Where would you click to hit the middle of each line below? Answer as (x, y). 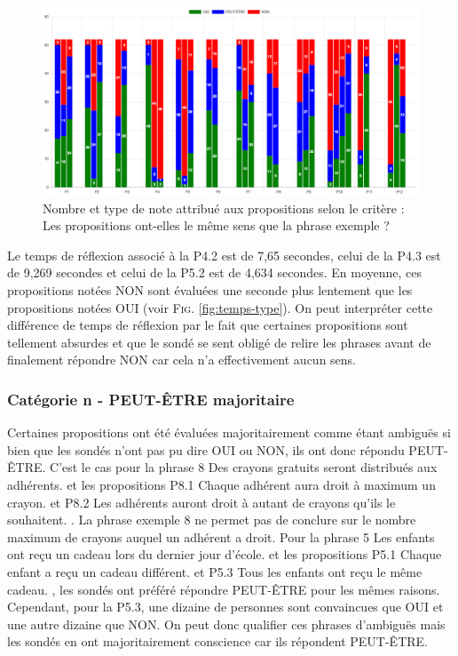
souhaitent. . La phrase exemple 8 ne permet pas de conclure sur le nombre (212, 520)
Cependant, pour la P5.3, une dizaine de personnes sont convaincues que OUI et (225, 607)
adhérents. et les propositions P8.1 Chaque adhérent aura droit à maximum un (221, 484)
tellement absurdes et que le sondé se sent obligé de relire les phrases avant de (219, 342)
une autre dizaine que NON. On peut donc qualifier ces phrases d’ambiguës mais (226, 624)
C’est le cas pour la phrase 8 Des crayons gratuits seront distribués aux (244, 467)
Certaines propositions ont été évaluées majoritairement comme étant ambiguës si (229, 432)
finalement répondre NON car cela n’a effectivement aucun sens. (182, 360)
